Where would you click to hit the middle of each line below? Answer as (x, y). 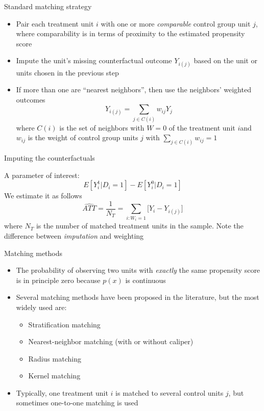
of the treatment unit (202, 127)
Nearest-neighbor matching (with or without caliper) (111, 341)
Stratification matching (64, 324)
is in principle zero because (58, 280)
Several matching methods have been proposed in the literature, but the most (138, 297)
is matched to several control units (170, 392)
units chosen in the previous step (67, 72)
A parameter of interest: (42, 175)
